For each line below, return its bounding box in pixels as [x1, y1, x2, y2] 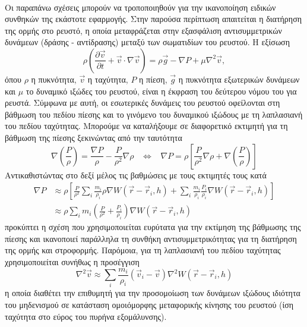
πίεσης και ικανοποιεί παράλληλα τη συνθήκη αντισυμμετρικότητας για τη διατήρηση [5, 232, 297, 244]
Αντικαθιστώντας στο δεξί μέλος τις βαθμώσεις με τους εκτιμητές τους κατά [5, 168, 267, 181]
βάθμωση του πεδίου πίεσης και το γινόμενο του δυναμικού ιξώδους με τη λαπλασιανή [5, 108, 303, 120]
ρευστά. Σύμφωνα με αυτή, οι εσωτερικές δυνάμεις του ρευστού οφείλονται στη [5, 96, 280, 109]
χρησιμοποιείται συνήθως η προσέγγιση [5, 255, 140, 268]
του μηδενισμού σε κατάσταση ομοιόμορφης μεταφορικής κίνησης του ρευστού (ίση [5, 298, 294, 310]
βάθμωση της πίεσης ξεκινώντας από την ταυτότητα [5, 131, 182, 143]
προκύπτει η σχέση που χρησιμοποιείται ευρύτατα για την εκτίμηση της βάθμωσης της [5, 221, 301, 233]
